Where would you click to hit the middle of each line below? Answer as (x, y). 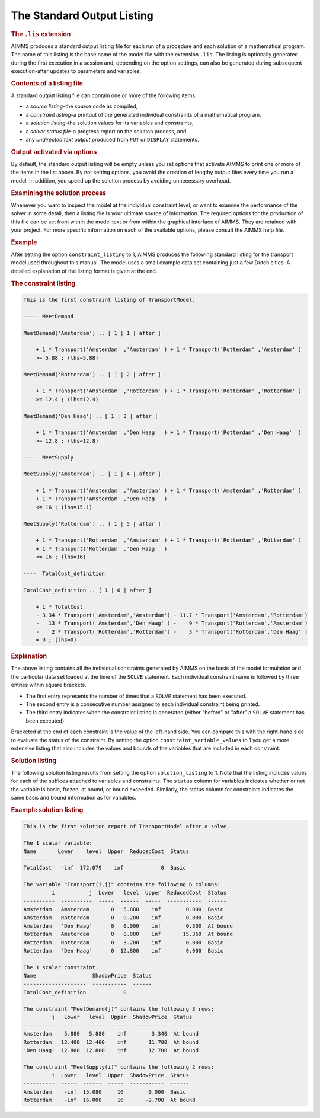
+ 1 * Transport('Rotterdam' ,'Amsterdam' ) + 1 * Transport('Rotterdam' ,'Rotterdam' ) (169, 540)
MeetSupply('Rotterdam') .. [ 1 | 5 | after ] (92, 524)
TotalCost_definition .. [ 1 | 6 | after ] (88, 590)
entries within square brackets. (49, 685)
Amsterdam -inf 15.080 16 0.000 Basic (105, 1092)
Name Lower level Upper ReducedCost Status (106, 851)
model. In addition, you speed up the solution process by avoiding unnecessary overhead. (121, 180)
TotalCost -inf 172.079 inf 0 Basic (105, 868)
